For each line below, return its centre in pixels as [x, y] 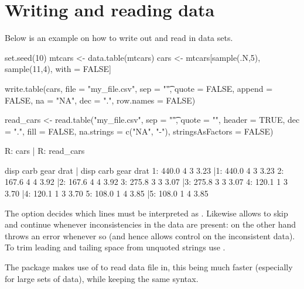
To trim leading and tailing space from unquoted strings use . [115, 247]
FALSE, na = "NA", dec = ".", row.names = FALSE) [100, 100]
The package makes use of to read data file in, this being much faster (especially [149, 267]
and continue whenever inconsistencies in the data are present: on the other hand [151, 224]
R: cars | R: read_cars [45, 151]
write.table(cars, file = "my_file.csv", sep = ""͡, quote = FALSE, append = [139, 88]
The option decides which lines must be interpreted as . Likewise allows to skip [146, 213]
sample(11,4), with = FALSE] [58, 69]
